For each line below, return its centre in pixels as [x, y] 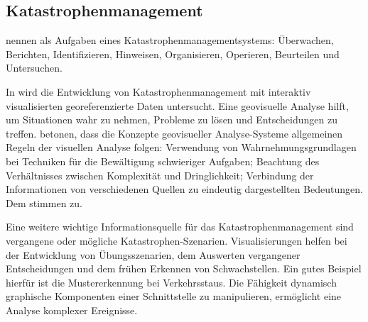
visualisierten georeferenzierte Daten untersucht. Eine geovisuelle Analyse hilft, [177, 105]
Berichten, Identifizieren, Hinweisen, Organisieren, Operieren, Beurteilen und [173, 54]
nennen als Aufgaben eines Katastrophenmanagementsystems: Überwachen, [170, 40]
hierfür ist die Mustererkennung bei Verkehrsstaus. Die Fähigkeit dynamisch [171, 282]
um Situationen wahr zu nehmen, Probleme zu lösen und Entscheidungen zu [172, 120]
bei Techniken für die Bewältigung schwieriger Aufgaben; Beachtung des [163, 161]
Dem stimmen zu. [44, 202]
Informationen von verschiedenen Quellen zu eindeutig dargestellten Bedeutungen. [184, 189]
